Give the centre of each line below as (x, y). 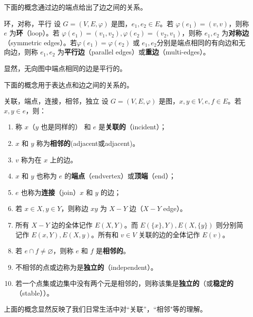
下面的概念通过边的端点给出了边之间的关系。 (75, 7)
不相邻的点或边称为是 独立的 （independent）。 (86, 267)
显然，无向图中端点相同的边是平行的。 (65, 68)
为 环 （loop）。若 (35, 33)
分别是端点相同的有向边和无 (201, 42)
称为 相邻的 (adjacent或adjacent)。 (88, 143)
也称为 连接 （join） (50, 192)
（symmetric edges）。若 (40, 42)
